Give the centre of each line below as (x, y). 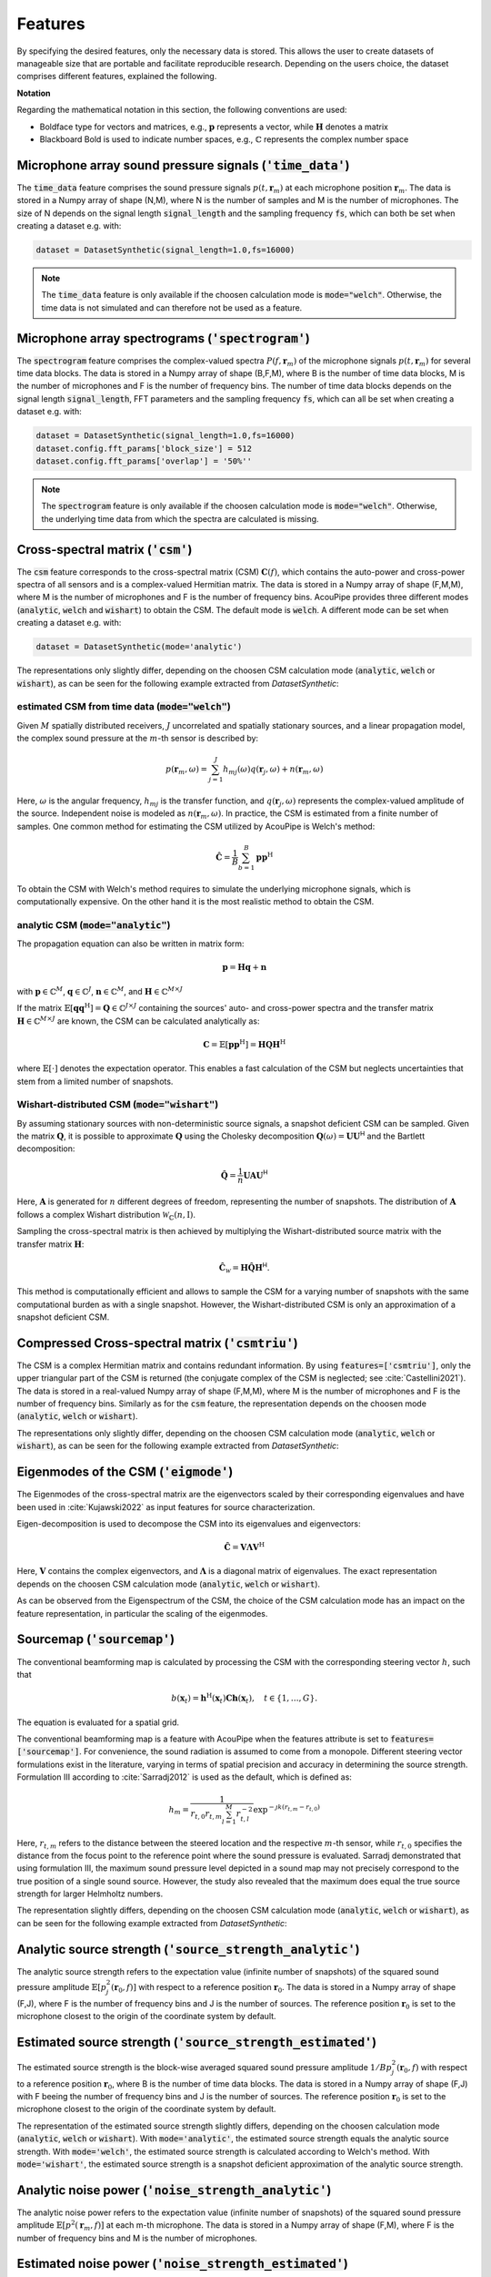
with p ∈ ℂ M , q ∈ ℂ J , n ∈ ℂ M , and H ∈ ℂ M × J (100, 990)
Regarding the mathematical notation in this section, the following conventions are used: (182, 110)
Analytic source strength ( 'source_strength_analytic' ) (188, 1949)
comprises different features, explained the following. (117, 77)
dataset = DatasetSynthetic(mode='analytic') (139, 647)
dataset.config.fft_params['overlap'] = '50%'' (144, 461)
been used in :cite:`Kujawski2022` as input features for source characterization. (166, 1506)
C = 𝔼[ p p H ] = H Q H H (245, 1044)
